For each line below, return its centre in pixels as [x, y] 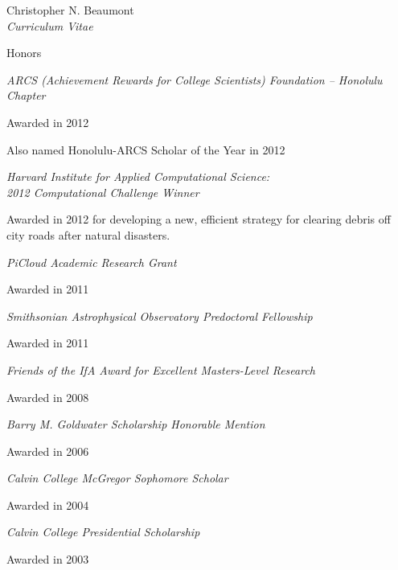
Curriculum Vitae [50, 25]
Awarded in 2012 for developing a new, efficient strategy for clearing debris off [199, 219]
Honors [24, 53]
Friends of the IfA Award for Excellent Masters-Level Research [161, 369]
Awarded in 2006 [48, 451]
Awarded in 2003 [48, 559]
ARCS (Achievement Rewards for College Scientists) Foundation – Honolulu [195, 79]
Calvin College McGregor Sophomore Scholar [117, 478]
